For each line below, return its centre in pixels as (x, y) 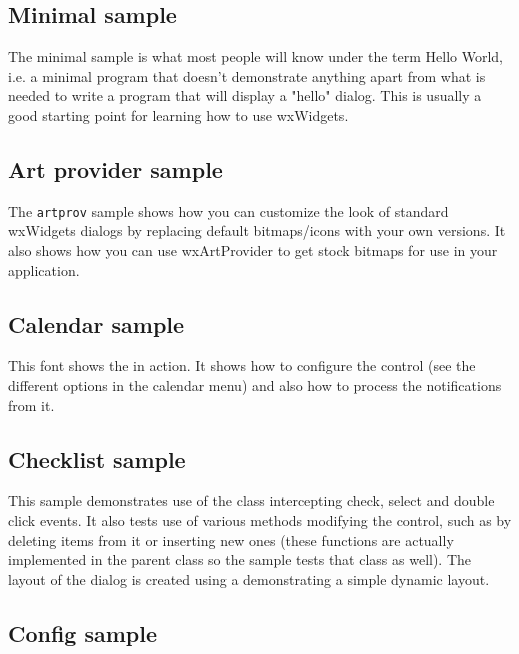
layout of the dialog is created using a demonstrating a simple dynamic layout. (249, 578)
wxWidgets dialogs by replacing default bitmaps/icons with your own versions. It (257, 230)
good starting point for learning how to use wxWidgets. (178, 114)
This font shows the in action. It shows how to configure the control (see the (242, 365)
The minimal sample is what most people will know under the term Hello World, (255, 56)
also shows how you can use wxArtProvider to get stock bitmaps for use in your (253, 250)
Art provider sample (115, 168)
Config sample (83, 632)
